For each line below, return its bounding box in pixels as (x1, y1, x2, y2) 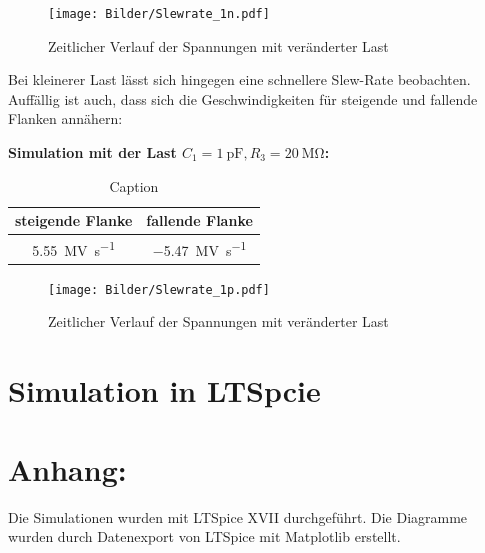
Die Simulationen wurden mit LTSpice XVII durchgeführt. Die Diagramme (8, 506, 468, 527)
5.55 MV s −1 (32, 237, 115, 260)
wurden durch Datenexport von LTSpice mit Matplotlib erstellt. (8, 526, 401, 547)
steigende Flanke (15, 210, 133, 231)
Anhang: (8, 448, 127, 489)
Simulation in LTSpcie (8, 370, 321, 411)
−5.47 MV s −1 (152, 237, 247, 260)
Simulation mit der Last (8, 142, 177, 163)
